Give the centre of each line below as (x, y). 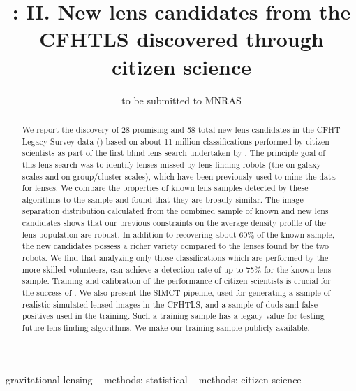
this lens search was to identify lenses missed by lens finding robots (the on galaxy (171, 164)
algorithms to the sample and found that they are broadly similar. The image (163, 199)
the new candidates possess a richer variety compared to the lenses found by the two (175, 246)
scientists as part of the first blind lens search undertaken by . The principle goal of (173, 153)
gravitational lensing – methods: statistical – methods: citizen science (154, 379)
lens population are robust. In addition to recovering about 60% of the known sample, (178, 234)
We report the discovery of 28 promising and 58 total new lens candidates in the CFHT (181, 129)
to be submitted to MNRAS (181, 100)
